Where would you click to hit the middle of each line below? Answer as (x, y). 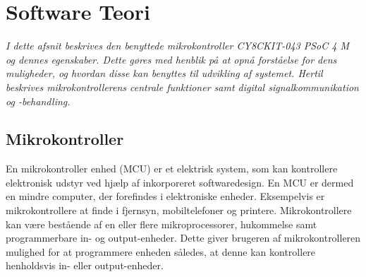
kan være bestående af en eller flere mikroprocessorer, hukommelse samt (161, 224)
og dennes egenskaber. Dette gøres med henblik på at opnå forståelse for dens (171, 59)
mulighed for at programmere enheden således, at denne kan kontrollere (161, 251)
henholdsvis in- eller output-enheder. (85, 265)
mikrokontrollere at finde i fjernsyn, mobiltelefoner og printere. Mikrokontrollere (179, 210)
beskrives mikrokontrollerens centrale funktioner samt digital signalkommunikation (182, 87)
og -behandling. (38, 101)
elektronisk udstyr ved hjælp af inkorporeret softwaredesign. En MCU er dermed (180, 182)
